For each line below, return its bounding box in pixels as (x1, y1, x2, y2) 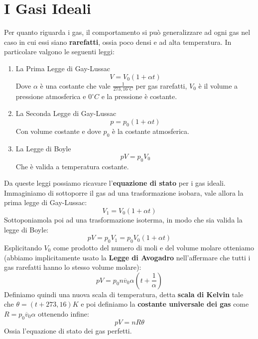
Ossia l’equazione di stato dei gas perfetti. (4, 325, 132, 336)
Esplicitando (4, 242, 42, 252)
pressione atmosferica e (15, 91, 86, 102)
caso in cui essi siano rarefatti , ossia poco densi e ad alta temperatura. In (4, 36, 232, 47)
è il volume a (198, 80, 238, 91)
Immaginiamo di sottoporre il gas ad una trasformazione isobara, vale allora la (4, 187, 244, 198)
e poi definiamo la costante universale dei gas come (81, 299, 249, 309)
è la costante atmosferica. (112, 126, 189, 136)
